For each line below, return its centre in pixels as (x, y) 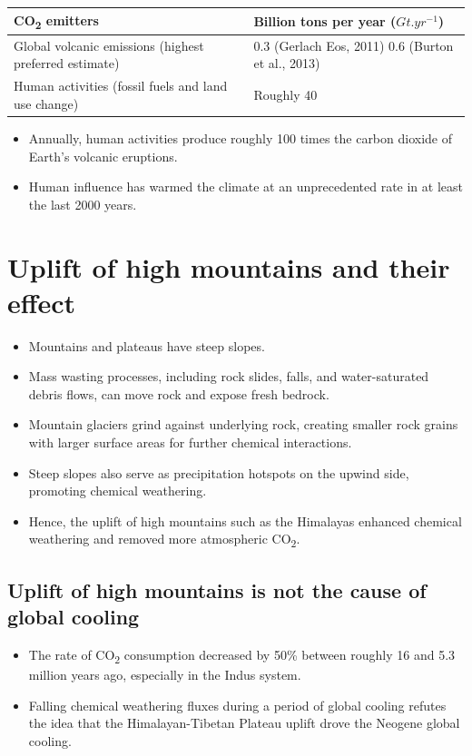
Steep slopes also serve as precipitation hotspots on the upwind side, (219, 472)
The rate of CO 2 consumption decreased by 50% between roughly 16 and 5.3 (242, 656)
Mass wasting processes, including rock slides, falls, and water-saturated (229, 376)
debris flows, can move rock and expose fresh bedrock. (179, 393)
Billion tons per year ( (325, 20)
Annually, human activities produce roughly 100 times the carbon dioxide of (241, 138)
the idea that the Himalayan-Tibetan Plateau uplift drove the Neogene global (244, 723)
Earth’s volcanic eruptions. (103, 156)
